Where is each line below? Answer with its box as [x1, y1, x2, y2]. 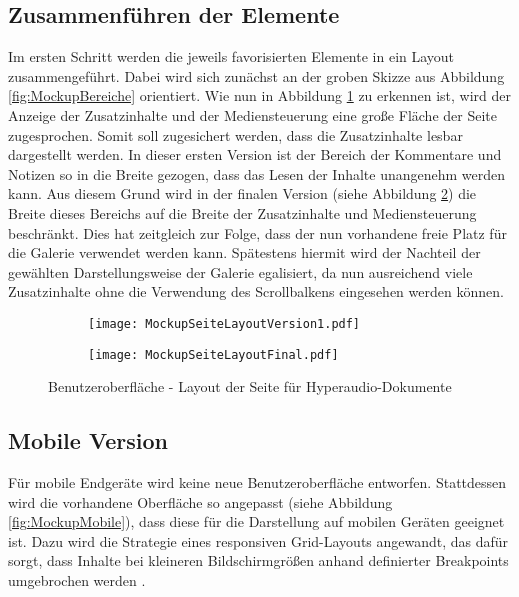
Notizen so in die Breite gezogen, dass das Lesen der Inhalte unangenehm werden [8, 163, 506, 184]
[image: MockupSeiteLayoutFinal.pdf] [88, 347, 339, 362]
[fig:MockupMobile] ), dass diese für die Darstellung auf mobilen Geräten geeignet [8, 511, 505, 532]
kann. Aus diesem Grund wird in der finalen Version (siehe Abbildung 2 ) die [8, 183, 477, 204]
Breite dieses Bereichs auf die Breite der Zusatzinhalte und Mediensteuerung [8, 202, 477, 223]
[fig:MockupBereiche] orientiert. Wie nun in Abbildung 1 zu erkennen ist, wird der [8, 85, 512, 106]
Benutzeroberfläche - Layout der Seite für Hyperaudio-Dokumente [48, 376, 452, 397]
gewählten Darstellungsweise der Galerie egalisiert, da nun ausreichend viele [8, 261, 473, 282]
